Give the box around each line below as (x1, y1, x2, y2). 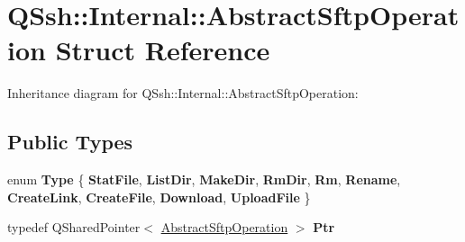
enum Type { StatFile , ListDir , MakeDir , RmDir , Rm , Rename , (7, 170, 401, 189)
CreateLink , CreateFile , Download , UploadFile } (7, 187, 311, 206)
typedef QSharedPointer (7, 218, 141, 237)
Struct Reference (55, 31, 270, 68)
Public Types (7, 128, 133, 156)
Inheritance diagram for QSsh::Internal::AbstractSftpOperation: (7, 84, 359, 103)
